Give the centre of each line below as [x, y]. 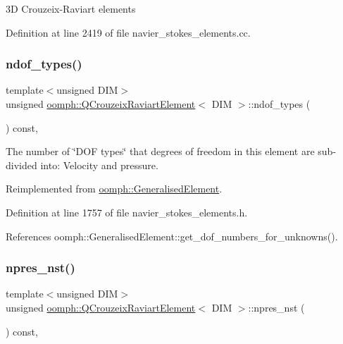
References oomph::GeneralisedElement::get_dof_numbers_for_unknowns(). [172, 236]
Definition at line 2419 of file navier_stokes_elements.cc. [128, 32]
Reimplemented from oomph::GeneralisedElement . [114, 189]
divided [21, 165]
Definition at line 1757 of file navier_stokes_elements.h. [127, 212]
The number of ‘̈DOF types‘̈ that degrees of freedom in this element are [160, 151]
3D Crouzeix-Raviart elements [71, 8]
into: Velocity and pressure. [99, 165]
